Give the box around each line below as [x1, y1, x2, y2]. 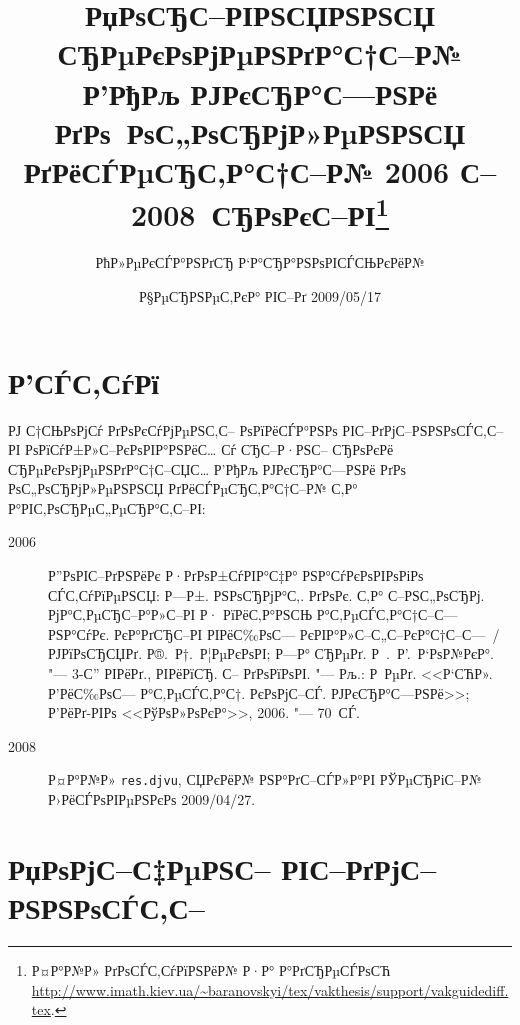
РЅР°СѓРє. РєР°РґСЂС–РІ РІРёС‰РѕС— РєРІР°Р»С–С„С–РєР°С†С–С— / [48, 623, 500, 644]
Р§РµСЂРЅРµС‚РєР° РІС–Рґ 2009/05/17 [138, 285, 381, 306]
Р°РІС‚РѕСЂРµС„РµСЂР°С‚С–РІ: [8, 497, 206, 518]
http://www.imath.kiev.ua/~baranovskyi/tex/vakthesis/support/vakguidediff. [31, 979, 509, 1000]
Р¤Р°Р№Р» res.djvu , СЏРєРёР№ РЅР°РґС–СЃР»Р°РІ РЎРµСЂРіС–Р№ [48, 769, 482, 790]
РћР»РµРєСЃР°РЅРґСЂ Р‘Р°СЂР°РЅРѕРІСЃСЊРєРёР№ [95, 252, 425, 273]
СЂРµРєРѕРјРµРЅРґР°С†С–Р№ [57, 33, 463, 74]
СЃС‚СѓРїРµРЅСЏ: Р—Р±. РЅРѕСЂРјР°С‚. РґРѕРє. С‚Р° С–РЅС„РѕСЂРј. [48, 584, 485, 605]
